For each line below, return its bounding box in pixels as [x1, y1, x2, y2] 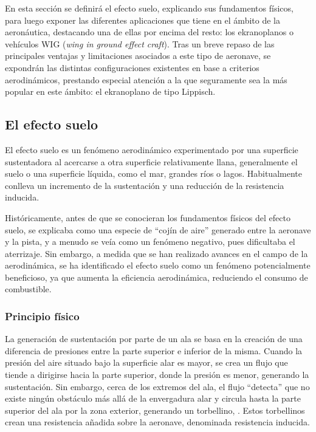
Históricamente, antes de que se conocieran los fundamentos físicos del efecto [5, 211, 290, 224]
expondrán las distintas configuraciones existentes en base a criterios [5, 61, 259, 74]
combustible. [5, 283, 52, 295]
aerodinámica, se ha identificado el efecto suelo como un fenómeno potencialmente [5, 259, 311, 272]
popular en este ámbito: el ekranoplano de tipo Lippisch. [5, 85, 216, 98]
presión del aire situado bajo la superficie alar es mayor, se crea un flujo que [5, 356, 288, 369]
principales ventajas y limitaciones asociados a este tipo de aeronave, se [5, 49, 271, 62]
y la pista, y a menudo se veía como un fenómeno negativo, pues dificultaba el [5, 235, 295, 248]
